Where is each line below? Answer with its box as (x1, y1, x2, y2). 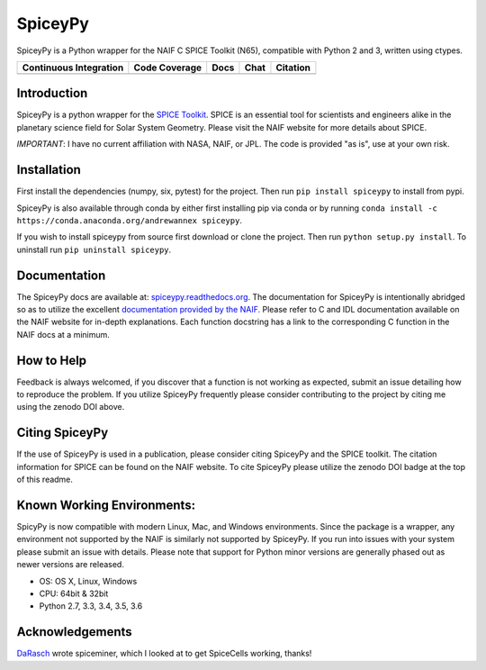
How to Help (16, 352, 87, 368)
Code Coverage (133, 61, 202, 74)
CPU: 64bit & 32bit (39, 588, 109, 599)
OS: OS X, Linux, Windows (39, 575, 138, 586)
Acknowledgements (16, 624, 132, 639)
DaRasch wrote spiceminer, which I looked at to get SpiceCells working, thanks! (16, 648, 312, 659)
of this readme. (16, 474, 74, 485)
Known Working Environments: (16, 497, 196, 512)
